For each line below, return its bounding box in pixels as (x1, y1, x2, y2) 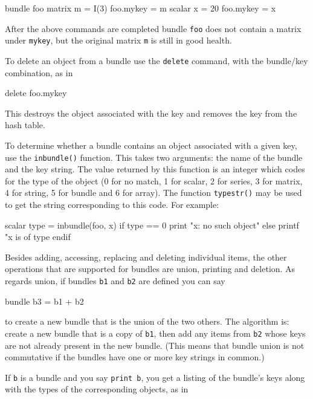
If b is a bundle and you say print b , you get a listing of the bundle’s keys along (5, 371, 305, 383)
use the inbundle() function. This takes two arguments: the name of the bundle (5, 151, 303, 163)
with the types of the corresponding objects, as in (5, 383, 189, 395)
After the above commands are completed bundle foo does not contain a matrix (5, 22, 302, 34)
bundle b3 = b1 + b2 (5, 294, 84, 307)
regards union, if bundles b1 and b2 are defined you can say (5, 274, 225, 287)
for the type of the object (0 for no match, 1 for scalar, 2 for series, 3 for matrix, (5, 174, 303, 187)
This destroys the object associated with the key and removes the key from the (5, 106, 297, 119)
